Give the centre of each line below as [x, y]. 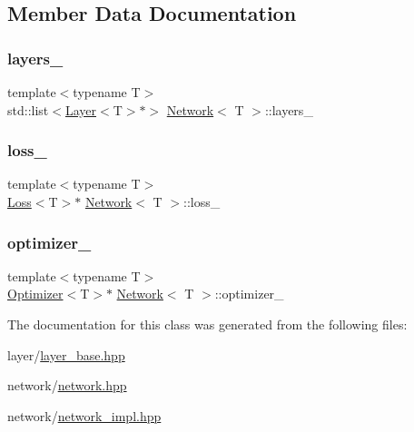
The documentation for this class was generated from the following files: [207, 324]
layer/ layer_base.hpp [66, 354]
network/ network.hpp [67, 385]
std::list [28, 109]
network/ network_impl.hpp [84, 415]
